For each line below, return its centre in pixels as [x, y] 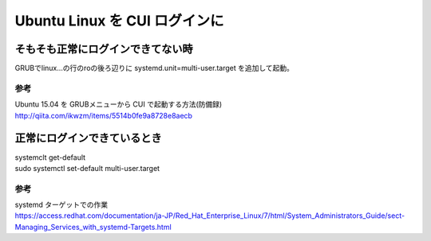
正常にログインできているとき [88, 138]
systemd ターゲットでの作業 [61, 205]
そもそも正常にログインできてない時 [104, 49]
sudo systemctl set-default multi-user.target [87, 168]
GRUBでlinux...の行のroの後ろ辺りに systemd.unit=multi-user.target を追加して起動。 [154, 68]
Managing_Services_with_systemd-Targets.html [93, 227]
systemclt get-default [50, 157]
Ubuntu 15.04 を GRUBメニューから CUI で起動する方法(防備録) [119, 104]
